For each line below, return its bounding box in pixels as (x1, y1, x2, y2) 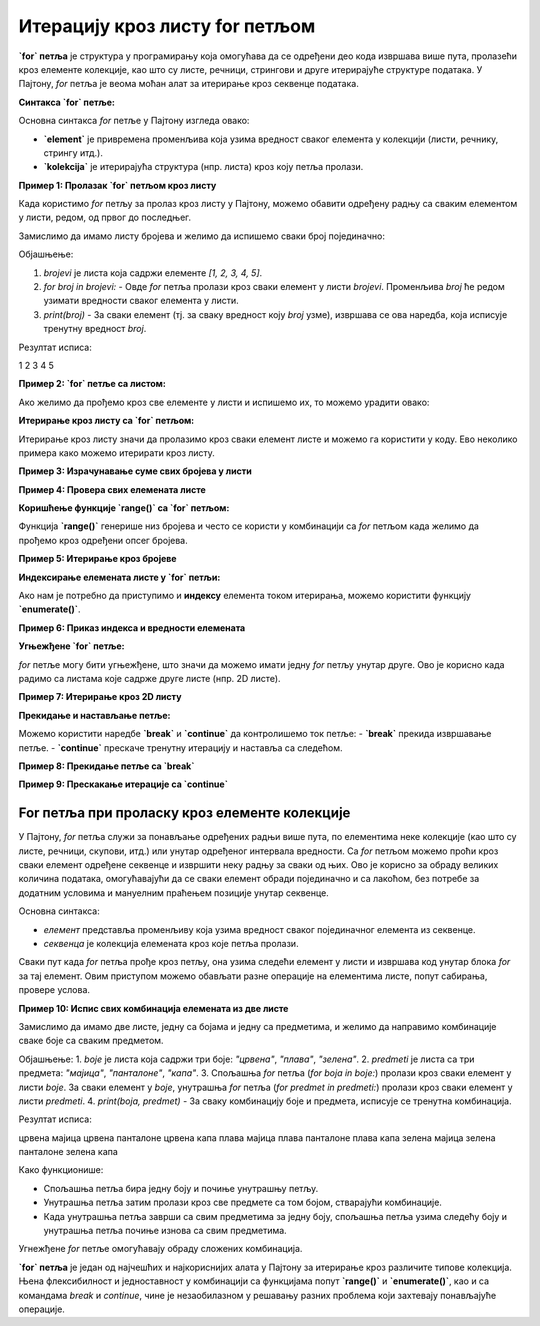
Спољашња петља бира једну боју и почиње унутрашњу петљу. (43, 1182, 319, 1194)
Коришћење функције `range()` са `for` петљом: (18, 502, 230, 514)
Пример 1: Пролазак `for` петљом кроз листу (18, 179, 217, 191)
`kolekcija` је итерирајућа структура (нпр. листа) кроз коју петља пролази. (43, 161, 364, 173)
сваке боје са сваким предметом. (18, 1035, 164, 1047)
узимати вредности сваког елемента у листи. (43, 295, 239, 307)
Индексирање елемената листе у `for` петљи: (18, 571, 221, 583)
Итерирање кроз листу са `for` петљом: (18, 415, 195, 427)
